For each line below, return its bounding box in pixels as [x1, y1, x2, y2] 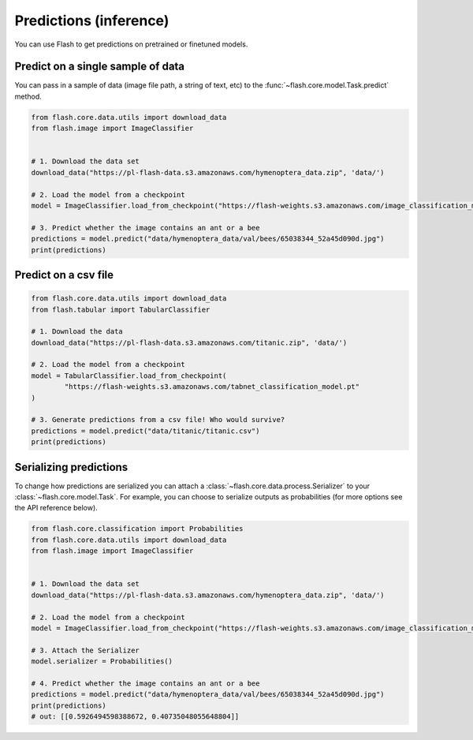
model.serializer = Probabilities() [31, 657, 173, 666]
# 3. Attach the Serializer [31, 645, 140, 655]
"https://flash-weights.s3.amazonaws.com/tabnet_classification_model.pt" [64, 383, 360, 391]
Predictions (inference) [14, 12, 169, 29]
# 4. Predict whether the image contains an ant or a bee [31, 678, 260, 688]
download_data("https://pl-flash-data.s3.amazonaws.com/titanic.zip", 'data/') [31, 338, 348, 347]
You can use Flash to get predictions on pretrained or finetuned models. [14, 39, 248, 49]
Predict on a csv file [14, 268, 114, 282]
